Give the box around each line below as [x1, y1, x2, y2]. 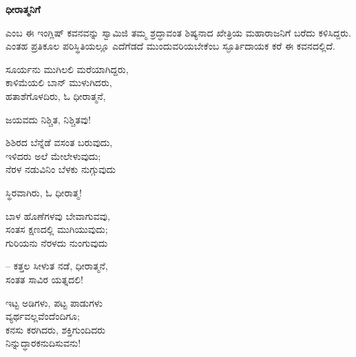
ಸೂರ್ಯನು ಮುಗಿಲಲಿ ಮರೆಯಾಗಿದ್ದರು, [6, 61, 129, 76]
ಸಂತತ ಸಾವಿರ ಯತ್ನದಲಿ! [6, 272, 83, 286]
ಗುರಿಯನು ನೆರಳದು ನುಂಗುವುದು [6, 235, 108, 249]
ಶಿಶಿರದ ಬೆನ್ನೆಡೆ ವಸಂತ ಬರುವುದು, [6, 135, 113, 150]
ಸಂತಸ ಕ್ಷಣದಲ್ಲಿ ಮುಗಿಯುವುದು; [6, 222, 108, 236]
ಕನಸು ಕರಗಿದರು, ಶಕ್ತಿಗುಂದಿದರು [6, 322, 106, 336]
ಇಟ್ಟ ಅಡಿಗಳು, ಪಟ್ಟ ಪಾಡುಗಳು [6, 295, 103, 309]
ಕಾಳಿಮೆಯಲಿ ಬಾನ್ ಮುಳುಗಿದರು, [6, 75, 112, 90]
